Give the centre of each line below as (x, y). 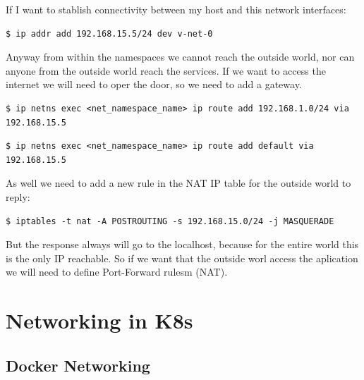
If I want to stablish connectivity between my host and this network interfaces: (176, 9)
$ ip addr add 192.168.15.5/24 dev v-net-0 (109, 33)
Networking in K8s (99, 320)
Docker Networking (78, 365)
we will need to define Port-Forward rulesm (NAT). (117, 272)
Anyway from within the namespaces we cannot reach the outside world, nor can (180, 57)
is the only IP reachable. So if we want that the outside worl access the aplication (182, 258)
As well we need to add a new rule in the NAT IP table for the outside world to (178, 183)
